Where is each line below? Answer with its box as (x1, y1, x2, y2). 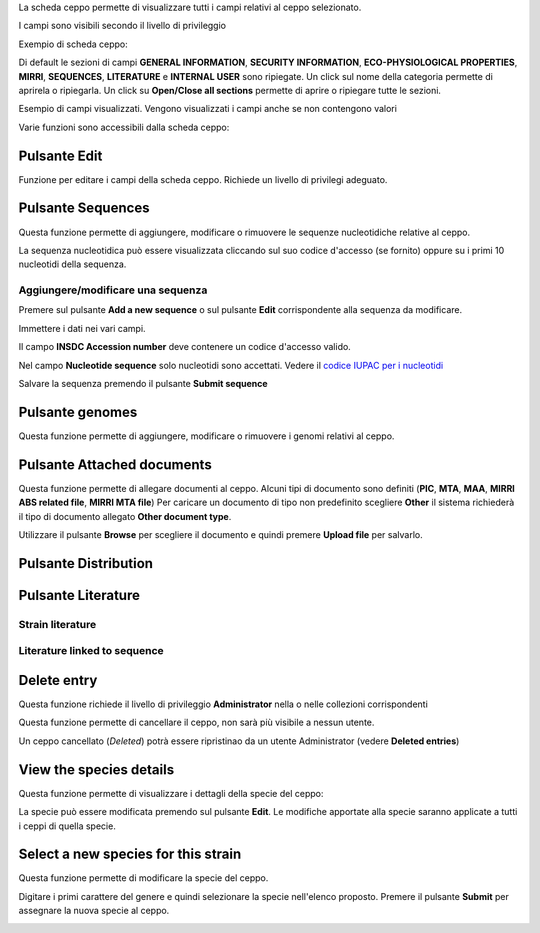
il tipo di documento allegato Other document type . (18, 510, 232, 522)
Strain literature (18, 617, 97, 631)
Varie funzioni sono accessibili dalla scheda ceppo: (18, 121, 230, 133)
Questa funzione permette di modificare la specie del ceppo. (18, 872, 269, 884)
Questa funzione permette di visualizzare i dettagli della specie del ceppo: (18, 787, 324, 799)
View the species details (18, 761, 175, 778)
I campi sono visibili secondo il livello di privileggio (18, 20, 227, 32)
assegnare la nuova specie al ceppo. (18, 905, 170, 917)
